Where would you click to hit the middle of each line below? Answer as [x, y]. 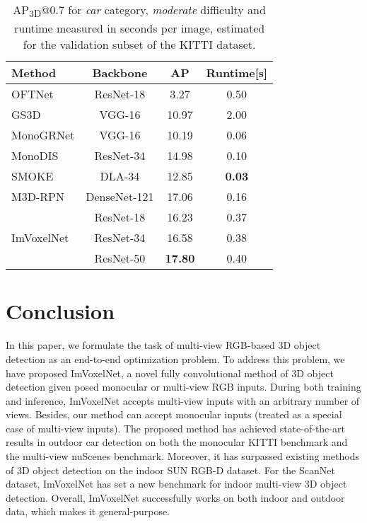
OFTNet [33, 94]
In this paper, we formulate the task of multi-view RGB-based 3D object [163, 345]
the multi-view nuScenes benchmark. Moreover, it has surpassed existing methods [183, 456]
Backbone [120, 73]
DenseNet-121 [120, 197]
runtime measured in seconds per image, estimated [139, 28]
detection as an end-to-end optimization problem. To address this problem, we [175, 358]
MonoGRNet [43, 135]
